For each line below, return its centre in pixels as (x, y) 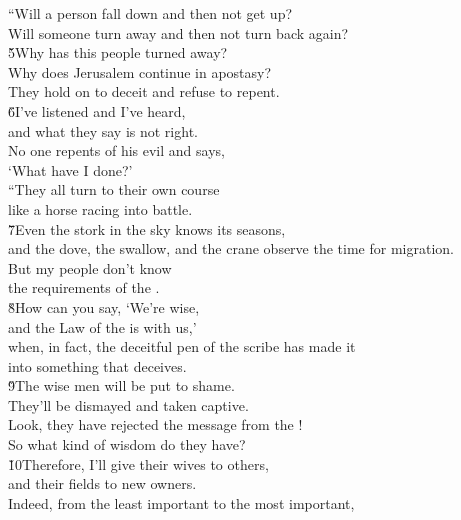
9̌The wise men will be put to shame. (121, 385)
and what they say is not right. (103, 130)
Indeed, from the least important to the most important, (181, 502)
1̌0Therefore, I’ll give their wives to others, (138, 463)
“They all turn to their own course (114, 189)
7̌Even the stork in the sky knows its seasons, (147, 228)
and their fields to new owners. (102, 483)
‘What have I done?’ (70, 169)
